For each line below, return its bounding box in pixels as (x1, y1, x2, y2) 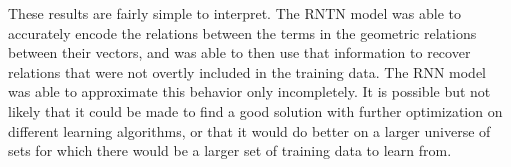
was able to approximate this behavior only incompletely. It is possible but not (8, 81, 491, 102)
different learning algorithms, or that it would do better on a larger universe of (8, 120, 491, 141)
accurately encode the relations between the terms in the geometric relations (8, 22, 477, 43)
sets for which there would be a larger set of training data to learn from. (8, 140, 452, 161)
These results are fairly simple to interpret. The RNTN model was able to (8, 3, 461, 23)
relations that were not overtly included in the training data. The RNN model (8, 61, 487, 82)
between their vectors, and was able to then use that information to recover (8, 42, 471, 63)
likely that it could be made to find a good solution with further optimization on (8, 100, 503, 121)
